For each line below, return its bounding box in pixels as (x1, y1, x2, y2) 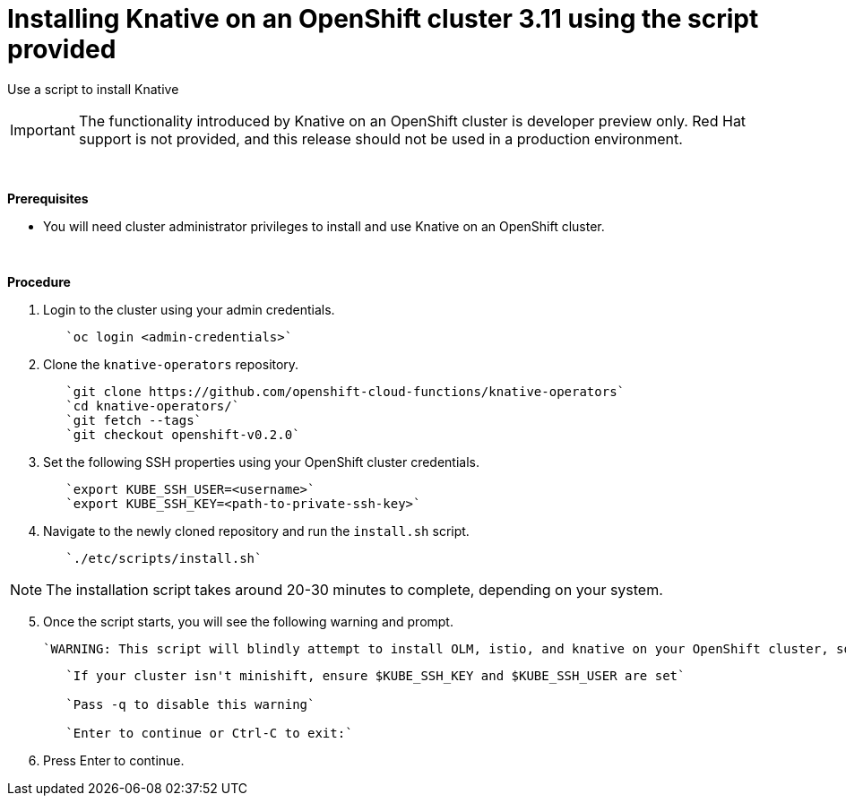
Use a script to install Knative (7, 81, 179, 97)
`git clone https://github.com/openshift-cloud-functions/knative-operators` (65, 384, 626, 399)
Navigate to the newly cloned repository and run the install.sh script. (43, 522, 470, 539)
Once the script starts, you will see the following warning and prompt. (43, 613, 453, 629)
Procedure (7, 273, 71, 289)
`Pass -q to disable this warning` (65, 696, 315, 712)
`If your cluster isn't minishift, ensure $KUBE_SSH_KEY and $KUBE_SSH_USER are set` (65, 668, 686, 683)
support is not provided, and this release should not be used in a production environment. (78, 129, 683, 148)
